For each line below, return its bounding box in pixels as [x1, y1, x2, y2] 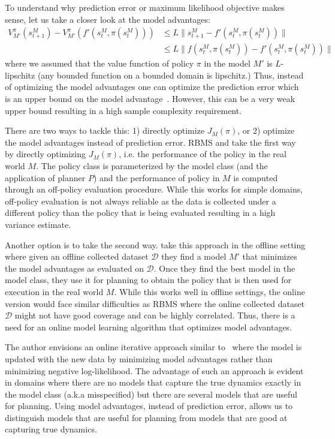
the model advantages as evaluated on [5, 261, 144, 274]
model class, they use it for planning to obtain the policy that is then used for [5, 273, 292, 286]
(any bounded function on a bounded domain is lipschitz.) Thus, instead [37, 68, 304, 81]
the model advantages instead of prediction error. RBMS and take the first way [5, 136, 296, 148]
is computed [233, 171, 278, 184]
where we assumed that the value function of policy [5, 57, 194, 70]
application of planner [5, 171, 86, 184]
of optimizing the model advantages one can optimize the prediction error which [5, 80, 299, 93]
